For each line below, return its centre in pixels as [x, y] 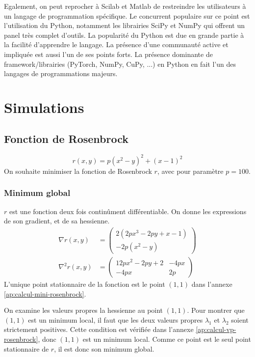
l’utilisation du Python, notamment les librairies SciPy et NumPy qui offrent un [124, 25]
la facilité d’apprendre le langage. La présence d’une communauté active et [116, 44]
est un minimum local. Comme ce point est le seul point [167, 339]
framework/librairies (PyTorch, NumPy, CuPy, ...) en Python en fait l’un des [120, 64]
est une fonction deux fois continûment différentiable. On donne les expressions [128, 211]
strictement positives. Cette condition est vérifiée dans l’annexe [99, 329]
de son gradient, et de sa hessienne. [57, 221]
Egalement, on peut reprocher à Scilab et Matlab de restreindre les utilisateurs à [125, 6]
